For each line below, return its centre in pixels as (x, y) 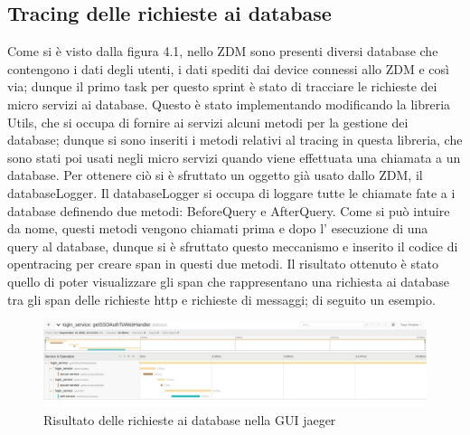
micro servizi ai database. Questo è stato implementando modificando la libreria (229, 104)
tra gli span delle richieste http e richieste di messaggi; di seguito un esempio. (221, 299)
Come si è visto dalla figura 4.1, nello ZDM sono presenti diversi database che (223, 51)
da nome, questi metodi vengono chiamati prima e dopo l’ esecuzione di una (218, 228)
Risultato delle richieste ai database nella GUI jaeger (190, 419)
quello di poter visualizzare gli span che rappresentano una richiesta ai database (229, 281)
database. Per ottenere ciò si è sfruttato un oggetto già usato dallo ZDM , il (215, 175)
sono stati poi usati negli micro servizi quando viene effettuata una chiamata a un (234, 157)
